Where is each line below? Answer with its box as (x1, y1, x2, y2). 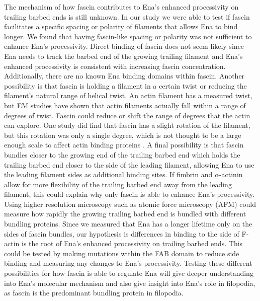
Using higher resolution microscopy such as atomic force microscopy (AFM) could (4, 198, 256, 209)
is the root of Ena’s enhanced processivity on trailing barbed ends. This (21, 238, 243, 249)
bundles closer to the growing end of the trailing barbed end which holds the (4, 149, 240, 160)
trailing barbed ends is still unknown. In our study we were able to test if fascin (4, 11, 250, 22)
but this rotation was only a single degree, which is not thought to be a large (4, 129, 241, 140)
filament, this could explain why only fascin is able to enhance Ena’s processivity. (4, 189, 255, 199)
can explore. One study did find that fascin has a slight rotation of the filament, (4, 120, 250, 130)
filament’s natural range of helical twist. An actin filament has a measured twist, (4, 90, 252, 101)
